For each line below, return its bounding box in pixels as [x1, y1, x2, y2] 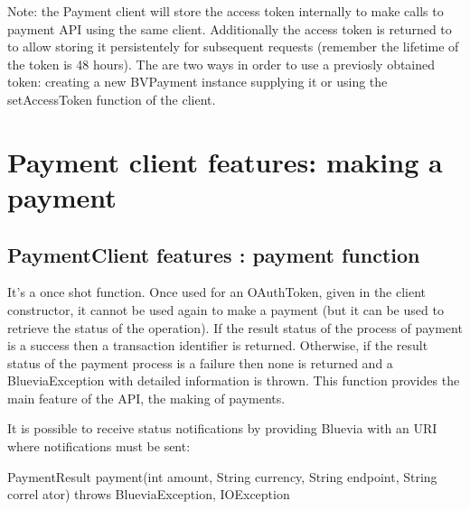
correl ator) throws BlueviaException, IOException [7, 485, 290, 504]
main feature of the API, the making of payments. [7, 388, 286, 407]
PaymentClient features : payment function [7, 240, 420, 268]
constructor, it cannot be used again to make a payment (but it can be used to [7, 300, 444, 319]
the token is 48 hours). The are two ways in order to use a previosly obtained [7, 54, 436, 73]
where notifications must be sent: [7, 437, 191, 456]
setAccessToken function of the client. [7, 89, 216, 108]
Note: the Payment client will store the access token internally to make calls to [7, 2, 444, 20]
